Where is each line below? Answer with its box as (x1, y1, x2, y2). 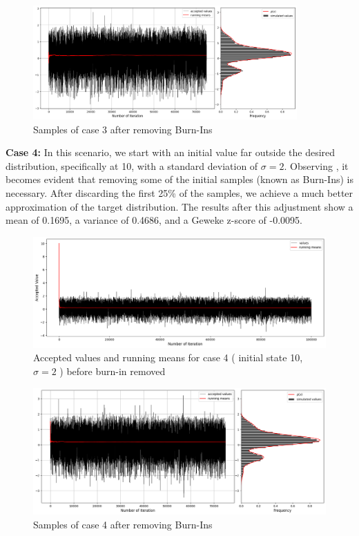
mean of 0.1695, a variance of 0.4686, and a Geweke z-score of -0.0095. (6, 213, 302, 227)
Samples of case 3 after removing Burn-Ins (33, 122, 213, 136)
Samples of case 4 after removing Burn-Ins (33, 517, 213, 531)
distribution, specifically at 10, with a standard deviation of (6, 158, 258, 173)
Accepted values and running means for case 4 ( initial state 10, (33, 350, 303, 365)
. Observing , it (284, 158, 349, 173)
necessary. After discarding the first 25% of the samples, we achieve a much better (6, 186, 353, 200)
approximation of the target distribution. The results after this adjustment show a (6, 199, 353, 213)
